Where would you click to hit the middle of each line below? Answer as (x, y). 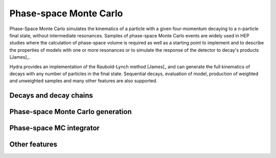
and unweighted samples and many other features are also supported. (84, 81)
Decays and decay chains (51, 95)
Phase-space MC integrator (54, 128)
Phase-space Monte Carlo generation (71, 112)
